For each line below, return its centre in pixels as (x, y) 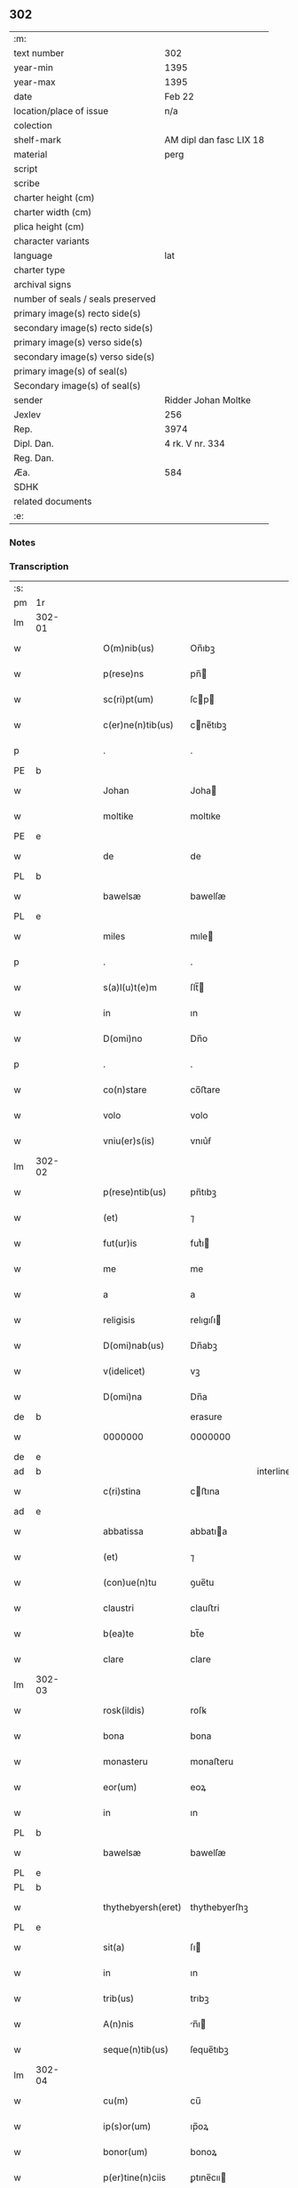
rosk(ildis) (124, 1710)
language (33, 255)
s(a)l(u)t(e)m (130, 988)
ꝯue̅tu (202, 1583)
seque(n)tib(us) (136, 2050)
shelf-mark (38, 140)
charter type (39, 270)
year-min (33, 68)
